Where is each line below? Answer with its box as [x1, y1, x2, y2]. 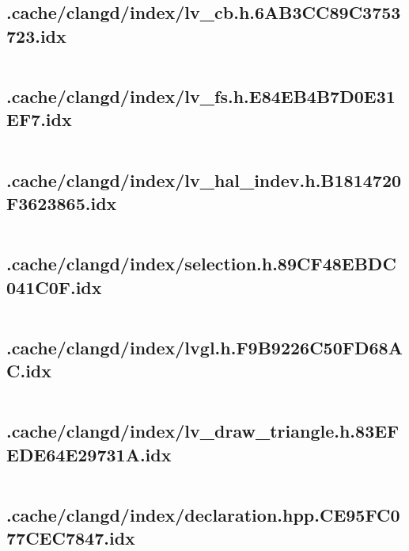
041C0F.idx [6, 274, 102, 299]
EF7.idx [6, 107, 72, 132]
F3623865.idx [6, 190, 117, 215]
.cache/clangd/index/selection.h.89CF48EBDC [6, 251, 396, 276]
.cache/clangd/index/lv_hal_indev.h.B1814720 [6, 167, 402, 192]
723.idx [6, 23, 66, 48]
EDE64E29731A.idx [6, 442, 172, 466]
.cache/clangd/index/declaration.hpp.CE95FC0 [6, 502, 400, 526]
